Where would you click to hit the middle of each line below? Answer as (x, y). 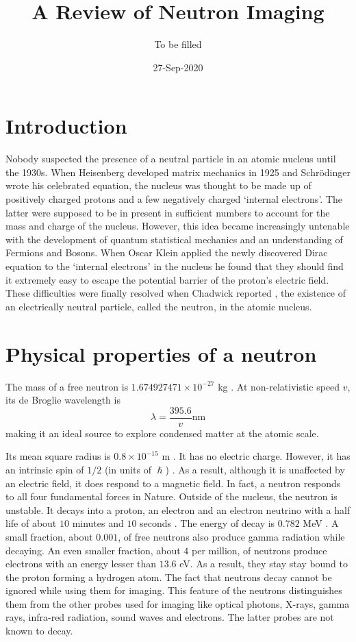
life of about (31, 523)
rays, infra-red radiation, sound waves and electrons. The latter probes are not (170, 617)
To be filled (178, 44)
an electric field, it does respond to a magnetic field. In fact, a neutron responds (173, 483)
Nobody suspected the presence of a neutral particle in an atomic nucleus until (171, 159)
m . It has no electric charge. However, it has (256, 456)
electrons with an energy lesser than (81, 564)
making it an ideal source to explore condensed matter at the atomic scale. (162, 433)
